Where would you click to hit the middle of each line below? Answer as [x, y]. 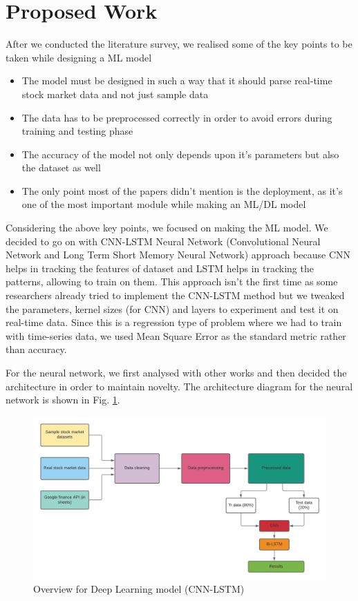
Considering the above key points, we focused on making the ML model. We [167, 228]
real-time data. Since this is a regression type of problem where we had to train [174, 322]
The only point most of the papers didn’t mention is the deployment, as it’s [182, 190]
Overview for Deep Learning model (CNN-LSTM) [139, 589]
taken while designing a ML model [79, 57]
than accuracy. [36, 349]
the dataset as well [61, 168]
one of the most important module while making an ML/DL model [164, 204]
